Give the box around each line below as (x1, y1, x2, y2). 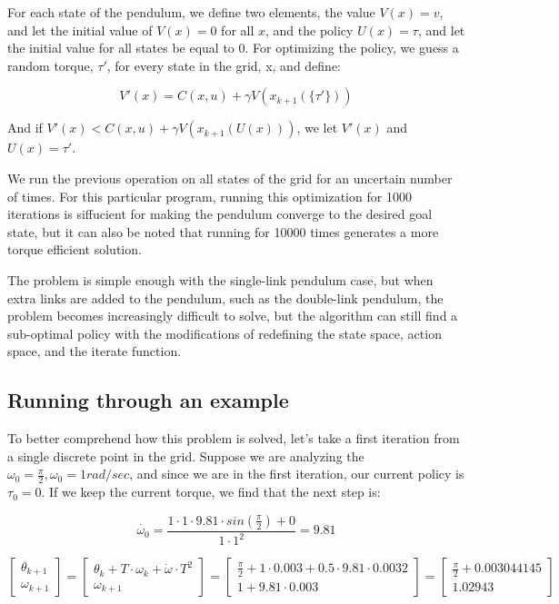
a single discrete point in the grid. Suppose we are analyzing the (7, 446, 364, 465)
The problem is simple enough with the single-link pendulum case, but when (7, 270, 434, 289)
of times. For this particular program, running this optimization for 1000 (7, 186, 412, 205)
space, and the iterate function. (7, 342, 182, 361)
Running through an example (7, 386, 289, 414)
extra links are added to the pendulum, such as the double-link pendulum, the (7, 288, 444, 307)
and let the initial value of (7, 20, 153, 39)
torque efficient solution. (7, 240, 142, 259)
